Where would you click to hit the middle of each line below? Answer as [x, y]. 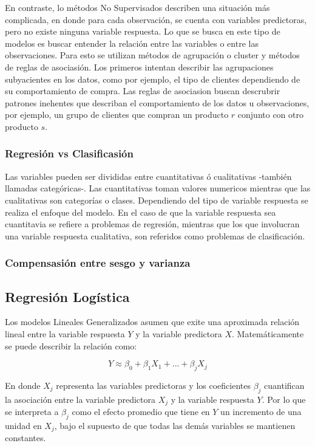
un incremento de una [261, 412]
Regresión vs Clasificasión [69, 153]
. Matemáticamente [268, 333]
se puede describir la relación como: [71, 345]
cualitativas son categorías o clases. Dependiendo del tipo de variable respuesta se [157, 200]
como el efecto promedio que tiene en [141, 412]
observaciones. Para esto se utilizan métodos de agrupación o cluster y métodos [152, 55]
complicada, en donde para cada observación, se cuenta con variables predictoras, [156, 19]
